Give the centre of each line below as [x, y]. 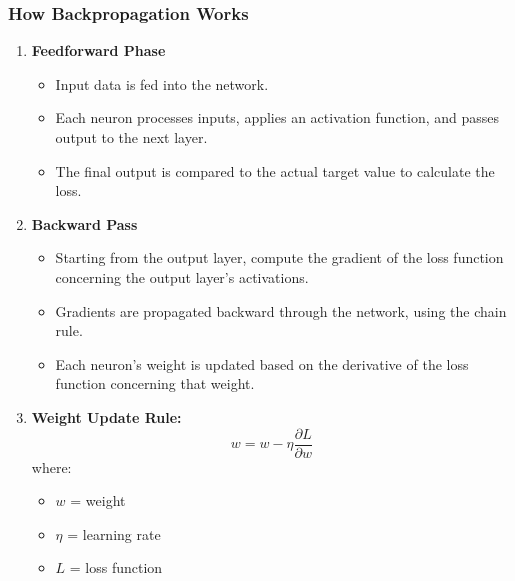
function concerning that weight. [155, 383]
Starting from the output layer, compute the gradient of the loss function [279, 257]
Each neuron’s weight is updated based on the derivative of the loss [262, 363]
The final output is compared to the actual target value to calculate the [275, 170]
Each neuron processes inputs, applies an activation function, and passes [277, 117]
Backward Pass [84, 223]
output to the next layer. [131, 137]
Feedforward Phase [98, 50]
